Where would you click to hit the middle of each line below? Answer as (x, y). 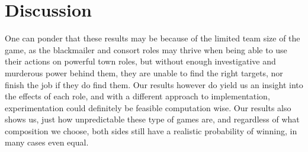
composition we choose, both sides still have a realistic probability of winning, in (151, 130)
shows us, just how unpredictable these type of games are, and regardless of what (152, 119)
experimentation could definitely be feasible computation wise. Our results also (148, 107)
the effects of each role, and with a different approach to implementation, (137, 96)
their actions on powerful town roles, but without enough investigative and (140, 61)
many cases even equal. (47, 142)
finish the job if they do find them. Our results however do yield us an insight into (154, 84)
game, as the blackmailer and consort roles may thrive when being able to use (146, 49)
